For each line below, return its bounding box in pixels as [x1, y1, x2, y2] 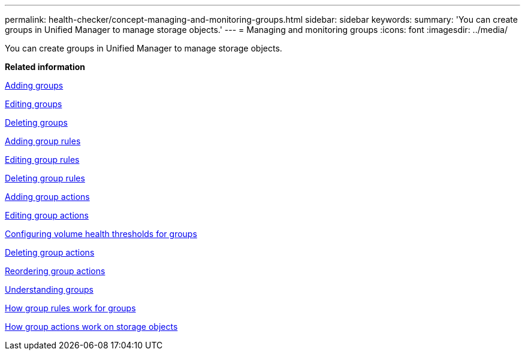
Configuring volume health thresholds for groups [5, 229, 197, 239]
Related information [5, 62, 86, 72]
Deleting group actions [5, 247, 95, 257]
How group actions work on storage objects [5, 321, 178, 332]
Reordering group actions [5, 266, 105, 276]
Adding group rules [5, 136, 81, 146]
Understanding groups [5, 284, 93, 295]
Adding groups [5, 80, 64, 90]
